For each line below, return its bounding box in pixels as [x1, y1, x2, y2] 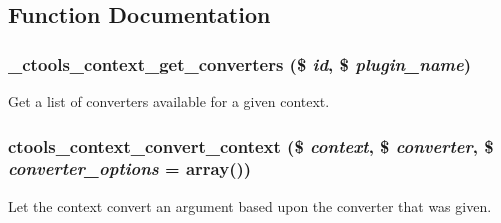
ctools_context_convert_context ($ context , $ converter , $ [8, 133, 494, 158]
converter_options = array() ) [8, 156, 252, 181]
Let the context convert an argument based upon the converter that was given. [8, 195, 492, 216]
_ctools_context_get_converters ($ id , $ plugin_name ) [8, 51, 472, 76]
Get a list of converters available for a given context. [8, 91, 330, 111]
